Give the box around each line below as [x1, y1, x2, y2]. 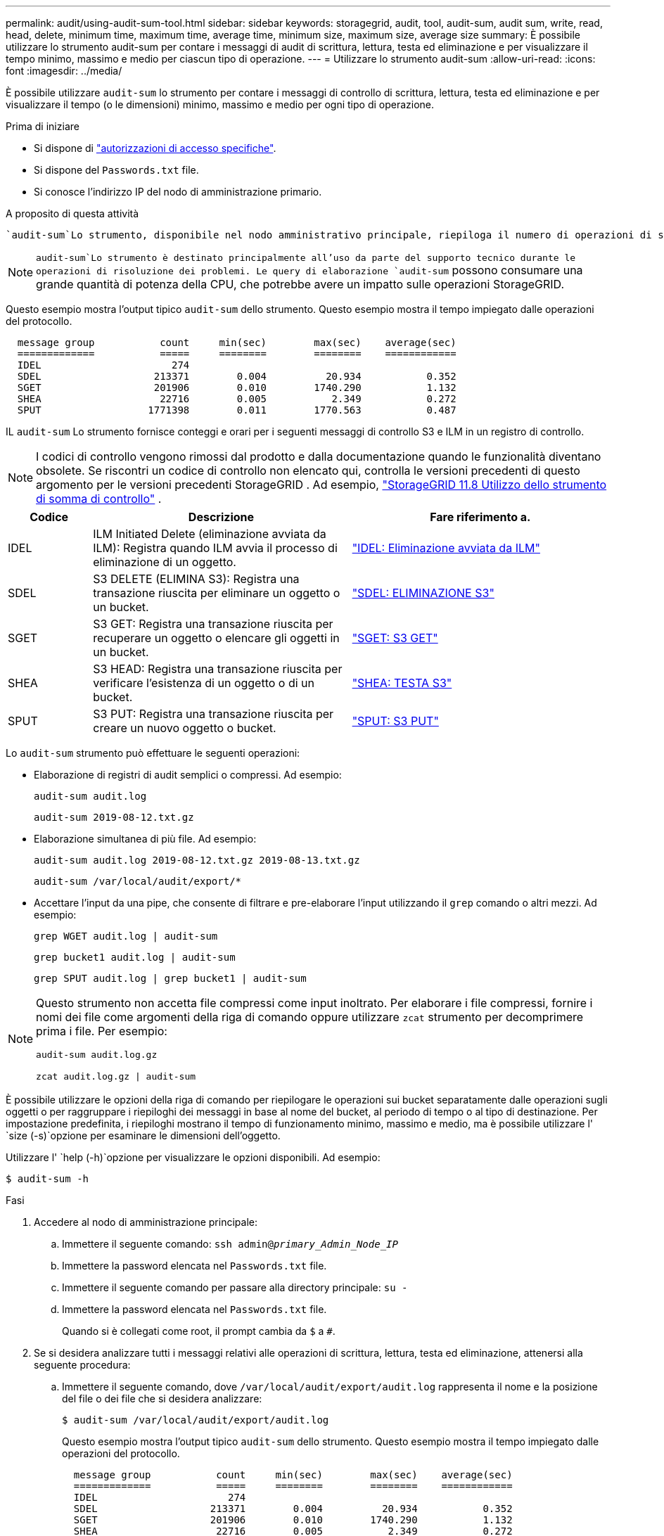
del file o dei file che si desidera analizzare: [62, 1393, 262, 1404]
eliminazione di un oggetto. [93, 555, 236, 569]
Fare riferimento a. [430, 510, 531, 524]
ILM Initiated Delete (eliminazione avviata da [93, 527, 326, 541]
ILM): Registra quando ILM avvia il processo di [93, 541, 338, 555]
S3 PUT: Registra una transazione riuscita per [93, 707, 334, 721]
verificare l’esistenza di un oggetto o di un [93, 676, 315, 690]
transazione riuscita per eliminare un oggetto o [93, 586, 340, 600]
